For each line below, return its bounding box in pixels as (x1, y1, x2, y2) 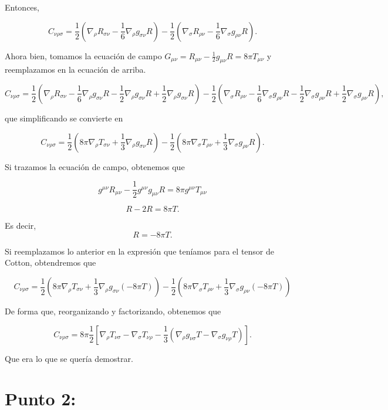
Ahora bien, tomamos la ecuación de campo (5, 49, 162, 62)
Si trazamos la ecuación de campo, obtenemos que (5, 160, 185, 172)
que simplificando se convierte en (5, 111, 123, 124)
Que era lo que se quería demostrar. (5, 352, 133, 364)
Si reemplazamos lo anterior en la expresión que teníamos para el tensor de (5, 245, 275, 257)
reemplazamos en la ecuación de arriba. (5, 63, 146, 76)
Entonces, (5, 1, 39, 13)
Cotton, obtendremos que (5, 256, 96, 269)
